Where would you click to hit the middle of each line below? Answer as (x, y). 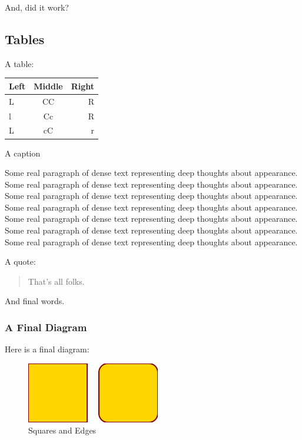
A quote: (20, 261)
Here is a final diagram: (47, 349)
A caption (23, 153)
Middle (48, 86)
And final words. (35, 301)
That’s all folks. (56, 281)
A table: (19, 63)
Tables (25, 39)
